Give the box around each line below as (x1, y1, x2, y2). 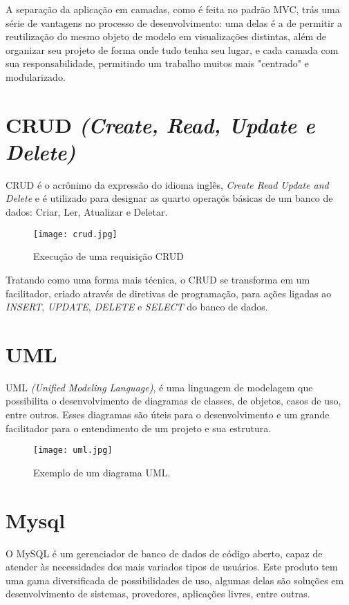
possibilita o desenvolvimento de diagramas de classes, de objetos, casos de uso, (6, 393, 341, 408)
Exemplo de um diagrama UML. (33, 465, 171, 479)
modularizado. (6, 69, 66, 84)
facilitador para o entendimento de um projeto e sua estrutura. (6, 420, 272, 435)
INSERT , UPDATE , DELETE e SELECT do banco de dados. (6, 299, 268, 314)
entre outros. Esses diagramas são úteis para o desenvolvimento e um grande (6, 407, 330, 421)
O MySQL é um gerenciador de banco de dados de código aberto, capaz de (6, 546, 323, 560)
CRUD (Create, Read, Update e (6, 110, 315, 139)
